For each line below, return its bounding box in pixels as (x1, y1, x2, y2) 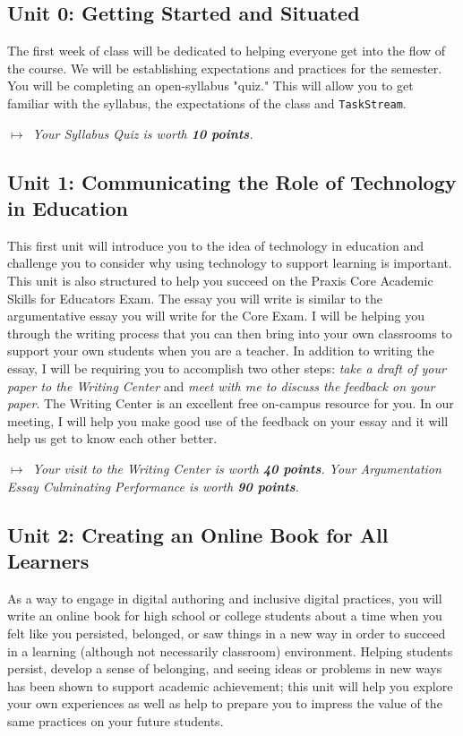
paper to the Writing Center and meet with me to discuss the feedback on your (7, 376, 435, 395)
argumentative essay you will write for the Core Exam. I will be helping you (7, 306, 424, 325)
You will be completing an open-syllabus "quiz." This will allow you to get (7, 76, 414, 95)
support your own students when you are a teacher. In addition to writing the (7, 341, 434, 360)
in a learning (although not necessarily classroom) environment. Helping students (7, 641, 453, 660)
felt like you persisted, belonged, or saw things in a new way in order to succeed (7, 623, 446, 642)
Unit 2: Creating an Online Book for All (7, 520, 389, 548)
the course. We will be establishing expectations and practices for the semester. (7, 58, 442, 77)
